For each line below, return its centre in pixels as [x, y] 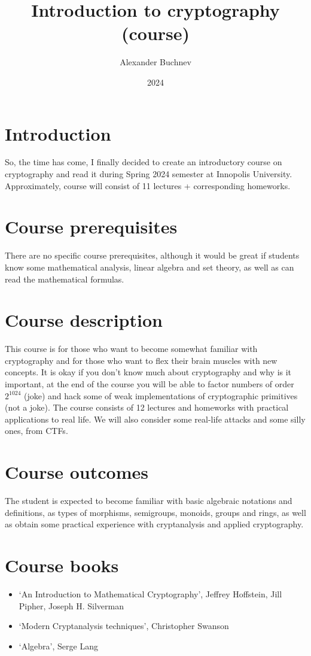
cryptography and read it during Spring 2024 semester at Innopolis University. [149, 174]
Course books [62, 565]
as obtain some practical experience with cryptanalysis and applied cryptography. [154, 524]
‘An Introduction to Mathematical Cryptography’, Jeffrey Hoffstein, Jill [150, 594]
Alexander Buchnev [155, 62]
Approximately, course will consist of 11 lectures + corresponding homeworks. [148, 185]
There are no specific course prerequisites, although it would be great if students [152, 255]
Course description [84, 320]
